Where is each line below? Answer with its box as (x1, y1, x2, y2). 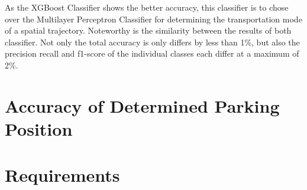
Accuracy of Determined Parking (5, 93, 280, 117)
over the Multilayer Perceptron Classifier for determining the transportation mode (5, 12, 302, 25)
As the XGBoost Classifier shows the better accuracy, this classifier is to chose (5, 1, 289, 13)
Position (5, 116, 73, 140)
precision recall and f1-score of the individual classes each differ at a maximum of (5, 47, 299, 60)
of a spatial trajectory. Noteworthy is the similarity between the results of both (5, 24, 292, 37)
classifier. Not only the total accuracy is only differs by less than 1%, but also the (5, 35, 300, 48)
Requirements (5, 163, 120, 187)
